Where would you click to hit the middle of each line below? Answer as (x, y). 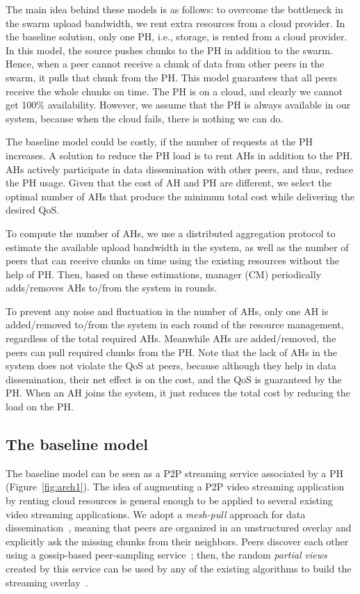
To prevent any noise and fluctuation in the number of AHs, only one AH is (167, 311)
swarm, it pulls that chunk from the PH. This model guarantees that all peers (172, 77)
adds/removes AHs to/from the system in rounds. (112, 288)
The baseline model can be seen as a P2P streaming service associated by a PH (175, 473)
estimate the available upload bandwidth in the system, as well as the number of (177, 247)
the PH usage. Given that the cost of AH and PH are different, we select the (169, 183)
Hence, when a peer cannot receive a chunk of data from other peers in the (165, 64)
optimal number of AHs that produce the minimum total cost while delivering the (180, 196)
